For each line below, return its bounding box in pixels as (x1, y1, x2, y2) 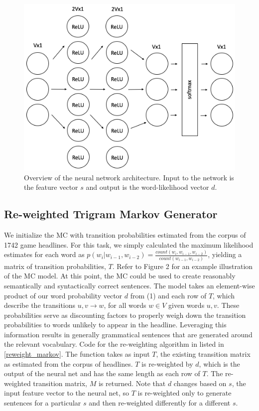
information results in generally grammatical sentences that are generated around (4, 329, 253, 339)
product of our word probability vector (4, 290, 123, 300)
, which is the (199, 358, 240, 369)
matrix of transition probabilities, (4, 261, 106, 271)
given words (168, 300, 205, 310)
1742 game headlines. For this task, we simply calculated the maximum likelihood (4, 239, 254, 250)
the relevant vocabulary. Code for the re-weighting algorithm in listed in (4, 339, 224, 349)
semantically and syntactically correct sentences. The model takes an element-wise (4, 280, 255, 290)
